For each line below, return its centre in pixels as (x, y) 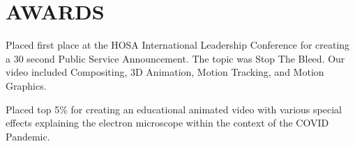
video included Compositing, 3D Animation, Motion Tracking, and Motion (165, 72)
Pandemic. (28, 136)
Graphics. (26, 85)
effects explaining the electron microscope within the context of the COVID (167, 123)
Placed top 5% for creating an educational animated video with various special (174, 109)
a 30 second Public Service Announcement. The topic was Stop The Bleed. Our (175, 58)
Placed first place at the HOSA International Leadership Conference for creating (178, 45)
